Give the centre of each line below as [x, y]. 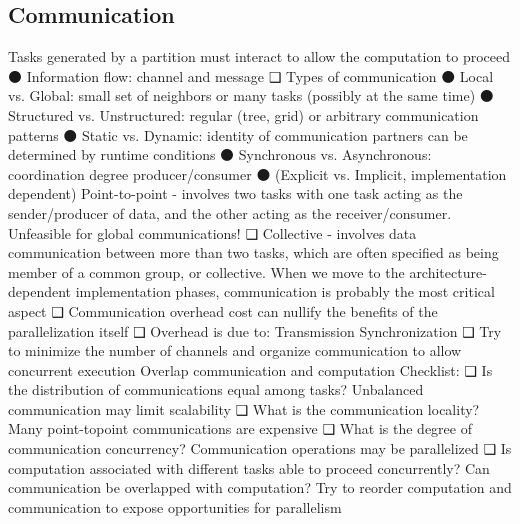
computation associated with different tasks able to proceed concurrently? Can [249, 467]
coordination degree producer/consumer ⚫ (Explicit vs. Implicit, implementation [257, 173]
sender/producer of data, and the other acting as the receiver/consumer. [230, 212]
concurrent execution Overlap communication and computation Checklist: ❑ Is [250, 369]
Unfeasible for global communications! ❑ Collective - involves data [212, 232]
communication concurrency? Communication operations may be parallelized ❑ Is [260, 448]
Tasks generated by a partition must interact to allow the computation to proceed [259, 56]
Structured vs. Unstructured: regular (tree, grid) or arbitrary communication [243, 114]
